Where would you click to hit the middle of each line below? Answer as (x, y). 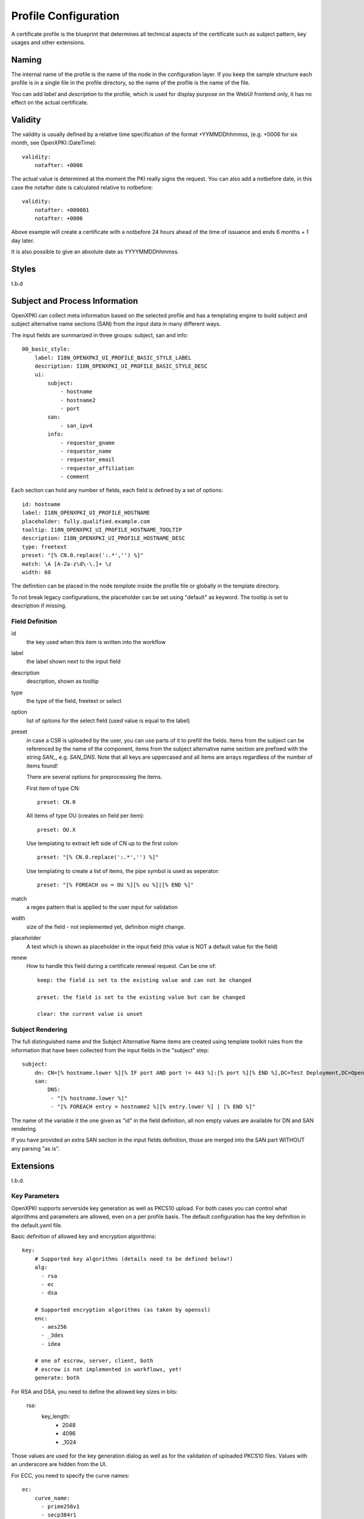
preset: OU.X (56, 830)
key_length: (56, 1416)
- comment (75, 477)
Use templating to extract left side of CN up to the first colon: (103, 843)
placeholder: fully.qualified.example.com (86, 521)
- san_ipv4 (76, 426)
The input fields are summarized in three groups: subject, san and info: (99, 335)
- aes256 (54, 1327)
